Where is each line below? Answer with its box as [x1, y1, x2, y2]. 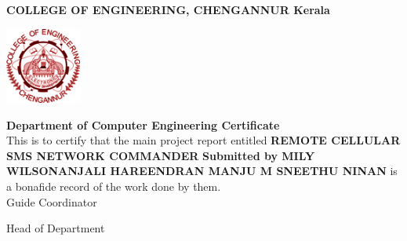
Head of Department [6, 220, 105, 236]
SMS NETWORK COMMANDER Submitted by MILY [6, 147, 315, 163]
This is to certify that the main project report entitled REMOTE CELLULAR [6, 132, 401, 148]
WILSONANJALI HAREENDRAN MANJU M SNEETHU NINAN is [6, 162, 398, 179]
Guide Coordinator [6, 193, 97, 210]
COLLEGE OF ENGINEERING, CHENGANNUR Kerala [6, 2, 330, 17]
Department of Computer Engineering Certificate [6, 116, 280, 133]
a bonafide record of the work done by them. [6, 178, 221, 195]
